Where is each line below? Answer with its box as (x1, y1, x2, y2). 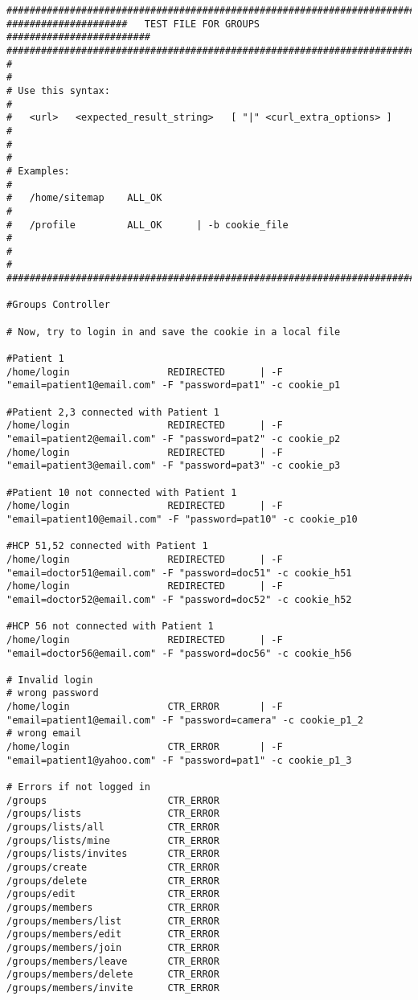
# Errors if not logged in (6, 781, 150, 793)
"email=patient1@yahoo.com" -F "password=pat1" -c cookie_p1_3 (6, 754, 352, 766)
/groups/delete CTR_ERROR (6, 875, 219, 887)
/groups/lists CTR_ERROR (6, 808, 219, 820)
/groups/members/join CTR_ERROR (6, 941, 219, 953)
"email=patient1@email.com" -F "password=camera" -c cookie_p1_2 (6, 714, 363, 726)
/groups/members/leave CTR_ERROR (6, 955, 219, 967)
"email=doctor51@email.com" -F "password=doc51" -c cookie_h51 (6, 567, 352, 579)
